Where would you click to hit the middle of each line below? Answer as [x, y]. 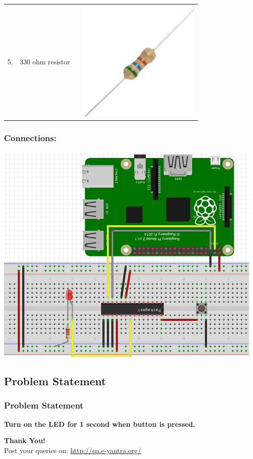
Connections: [30, 137]
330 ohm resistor [45, 62]
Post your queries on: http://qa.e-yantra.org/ [73, 450]
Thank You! [25, 440]
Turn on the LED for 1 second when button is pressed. [100, 424]
